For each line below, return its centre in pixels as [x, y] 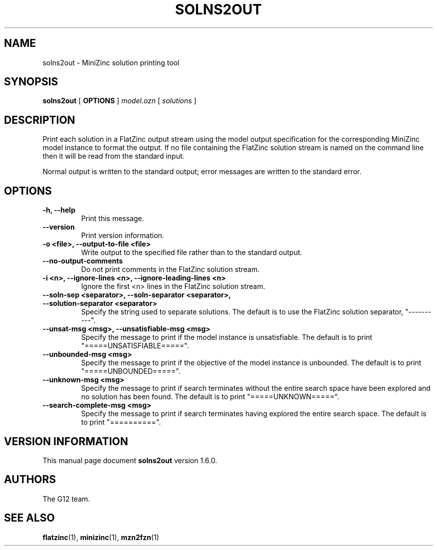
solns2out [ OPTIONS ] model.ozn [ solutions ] [119, 101]
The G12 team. [66, 499]
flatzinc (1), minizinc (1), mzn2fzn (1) [101, 537]
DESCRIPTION [40, 120]
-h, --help [59, 210]
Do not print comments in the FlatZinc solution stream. [170, 270]
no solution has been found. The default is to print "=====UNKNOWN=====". [210, 397]
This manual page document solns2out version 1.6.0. [130, 460]
